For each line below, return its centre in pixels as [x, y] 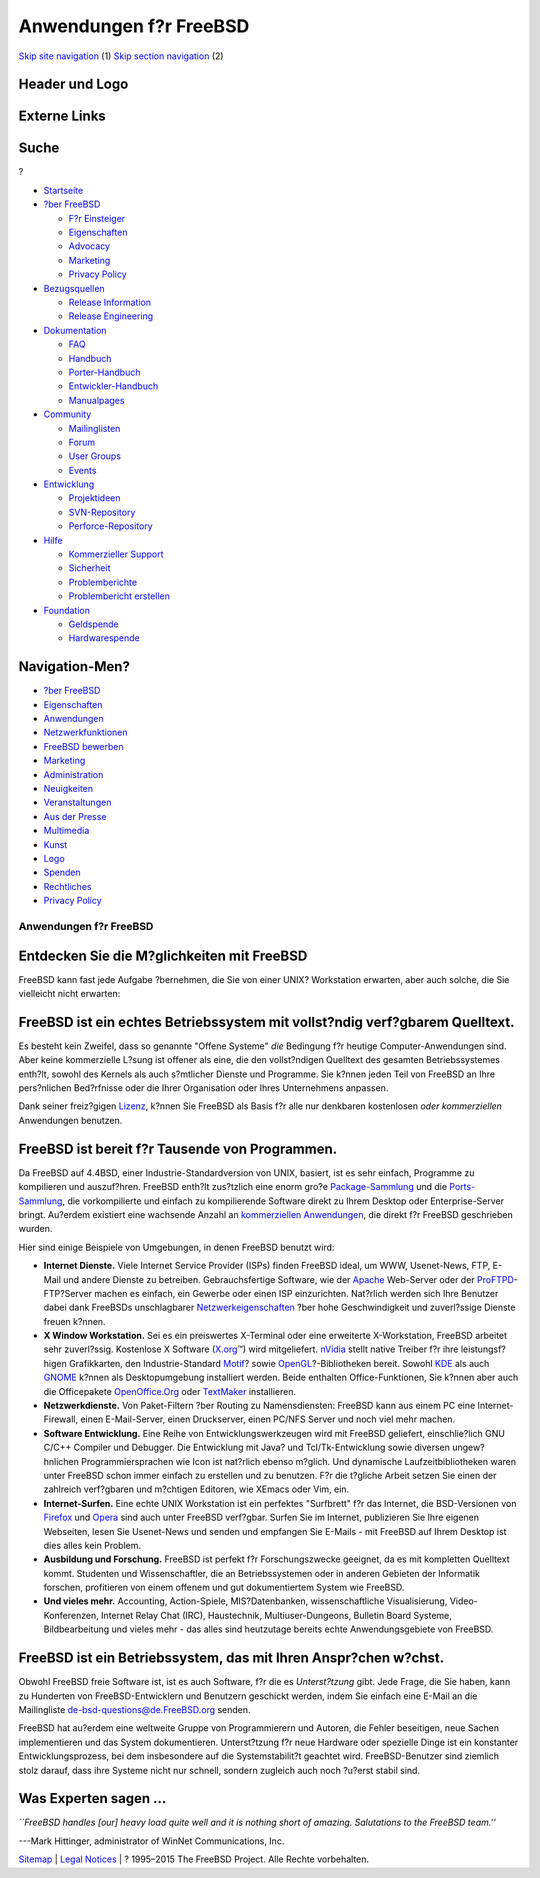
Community [67, 414]
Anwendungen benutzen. [70, 1120]
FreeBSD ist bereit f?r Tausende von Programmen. [178, 1148]
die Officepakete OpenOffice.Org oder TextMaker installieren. [170, 1391]
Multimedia [66, 831]
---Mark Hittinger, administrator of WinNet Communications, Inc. [151, 1841]
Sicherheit [89, 568]
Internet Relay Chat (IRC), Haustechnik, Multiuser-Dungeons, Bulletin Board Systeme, [276, 1615]
